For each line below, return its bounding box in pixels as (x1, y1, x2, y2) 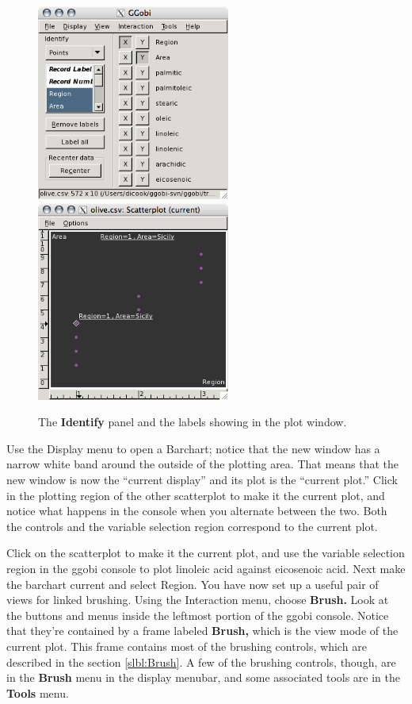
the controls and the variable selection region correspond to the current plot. (6, 517, 378, 534)
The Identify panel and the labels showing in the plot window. (38, 414, 347, 430)
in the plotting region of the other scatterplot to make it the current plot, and (6, 487, 385, 503)
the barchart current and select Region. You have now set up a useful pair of (6, 575, 379, 592)
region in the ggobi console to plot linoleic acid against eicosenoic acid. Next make (6, 560, 406, 576)
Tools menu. (6, 684, 69, 701)
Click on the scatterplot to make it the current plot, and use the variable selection (6, 544, 405, 561)
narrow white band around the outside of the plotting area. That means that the (6, 456, 399, 472)
